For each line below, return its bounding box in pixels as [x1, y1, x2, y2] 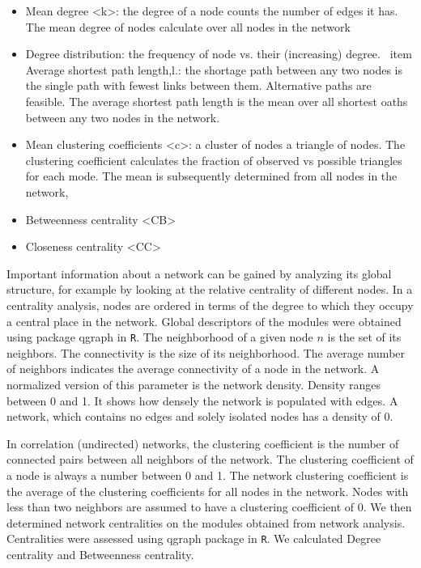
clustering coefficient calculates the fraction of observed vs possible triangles [25, 151, 402, 168]
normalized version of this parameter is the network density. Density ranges [6, 375, 381, 392]
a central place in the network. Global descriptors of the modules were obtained [6, 312, 402, 329]
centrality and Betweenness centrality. [6, 545, 194, 562]
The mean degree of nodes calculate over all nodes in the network [25, 18, 351, 35]
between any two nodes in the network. [25, 108, 220, 125]
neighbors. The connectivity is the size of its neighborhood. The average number [6, 344, 406, 361]
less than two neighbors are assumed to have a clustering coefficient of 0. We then [6, 498, 412, 515]
